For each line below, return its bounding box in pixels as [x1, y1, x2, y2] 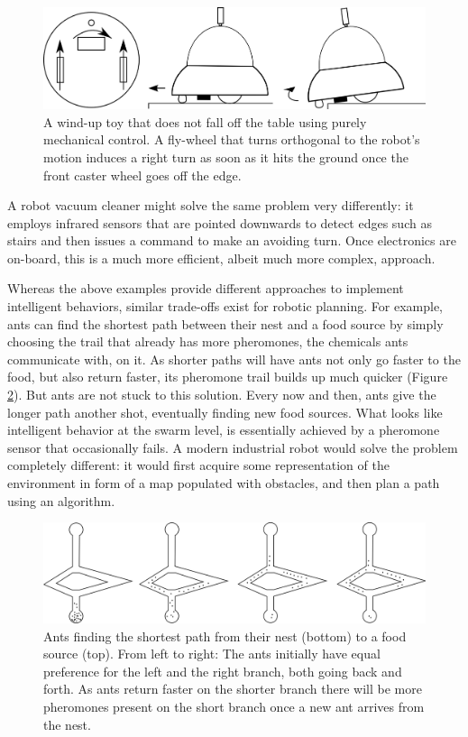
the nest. [43, 714, 91, 733]
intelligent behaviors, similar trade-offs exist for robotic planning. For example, [7, 297, 443, 316]
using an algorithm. [7, 491, 115, 510]
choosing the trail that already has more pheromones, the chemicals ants [7, 332, 408, 351]
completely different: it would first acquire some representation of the [7, 456, 390, 474]
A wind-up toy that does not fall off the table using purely [43, 112, 367, 131]
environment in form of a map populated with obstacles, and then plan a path [7, 474, 440, 493]
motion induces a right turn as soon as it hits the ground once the [43, 147, 408, 166]
